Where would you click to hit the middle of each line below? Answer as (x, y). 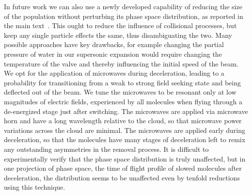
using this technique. (35, 187)
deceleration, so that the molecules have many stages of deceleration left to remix (125, 139)
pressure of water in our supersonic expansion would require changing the (113, 54)
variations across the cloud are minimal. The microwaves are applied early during (125, 130)
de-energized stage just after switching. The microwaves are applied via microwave (126, 111)
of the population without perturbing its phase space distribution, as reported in (124, 16)
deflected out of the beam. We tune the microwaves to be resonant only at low (120, 92)
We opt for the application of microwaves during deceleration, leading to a (114, 73)
